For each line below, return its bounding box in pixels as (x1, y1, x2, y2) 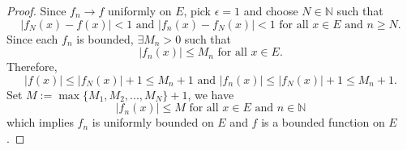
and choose (243, 2, 298, 19)
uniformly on (107, 2, 172, 19)
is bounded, (76, 30, 134, 47)
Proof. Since (6, 2, 66, 19)
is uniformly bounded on (92, 114, 214, 131)
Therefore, (6, 58, 58, 75)
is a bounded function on (261, 114, 385, 131)
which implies (6, 114, 74, 131)
